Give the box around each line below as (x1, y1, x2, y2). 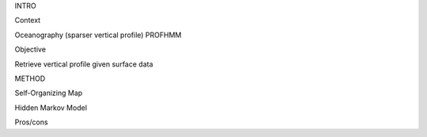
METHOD (14, 74, 46, 83)
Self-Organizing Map (14, 88, 83, 98)
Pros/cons (14, 117, 48, 127)
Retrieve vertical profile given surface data (14, 59, 153, 69)
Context (14, 16, 41, 25)
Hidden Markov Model (14, 103, 87, 112)
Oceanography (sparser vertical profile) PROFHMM (14, 30, 182, 40)
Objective (14, 44, 47, 55)
